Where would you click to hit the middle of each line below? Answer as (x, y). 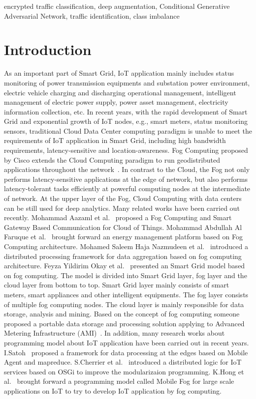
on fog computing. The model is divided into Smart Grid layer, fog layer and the (126, 275)
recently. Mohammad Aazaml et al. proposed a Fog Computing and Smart (118, 217)
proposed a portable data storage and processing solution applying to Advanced (124, 323)
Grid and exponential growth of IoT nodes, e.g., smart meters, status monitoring (126, 121)
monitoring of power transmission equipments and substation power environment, (127, 82)
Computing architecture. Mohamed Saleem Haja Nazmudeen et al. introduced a (126, 246)
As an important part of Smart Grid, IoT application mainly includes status (119, 73)
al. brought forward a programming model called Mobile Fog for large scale (119, 381)
